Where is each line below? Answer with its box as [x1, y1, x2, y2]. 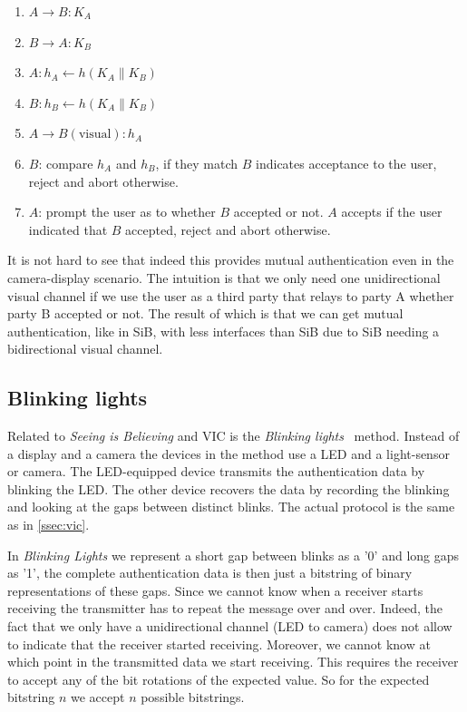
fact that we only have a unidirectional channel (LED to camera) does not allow [7, 617, 452, 636]
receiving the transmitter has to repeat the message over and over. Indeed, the [7, 599, 443, 618]
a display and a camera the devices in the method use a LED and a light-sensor [7, 444, 450, 463]
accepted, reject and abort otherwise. [125, 219, 331, 239]
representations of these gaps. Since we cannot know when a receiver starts [7, 580, 423, 600]
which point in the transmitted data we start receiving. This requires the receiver [7, 652, 459, 671]
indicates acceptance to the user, [256, 153, 437, 172]
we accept [70, 688, 125, 707]
